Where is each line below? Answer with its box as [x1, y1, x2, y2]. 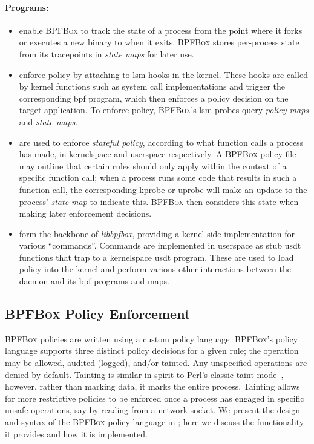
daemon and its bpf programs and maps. [19, 275, 169, 287]
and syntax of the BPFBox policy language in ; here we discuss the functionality [5, 416, 304, 428]
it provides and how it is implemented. [5, 427, 148, 440]
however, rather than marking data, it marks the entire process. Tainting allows [5, 380, 300, 393]
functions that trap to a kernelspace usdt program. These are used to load [19, 250, 294, 263]
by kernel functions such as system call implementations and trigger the [19, 80, 286, 93]
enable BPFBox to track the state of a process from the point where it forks [19, 24, 303, 36]
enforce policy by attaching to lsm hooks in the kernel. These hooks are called [19, 68, 308, 80]
